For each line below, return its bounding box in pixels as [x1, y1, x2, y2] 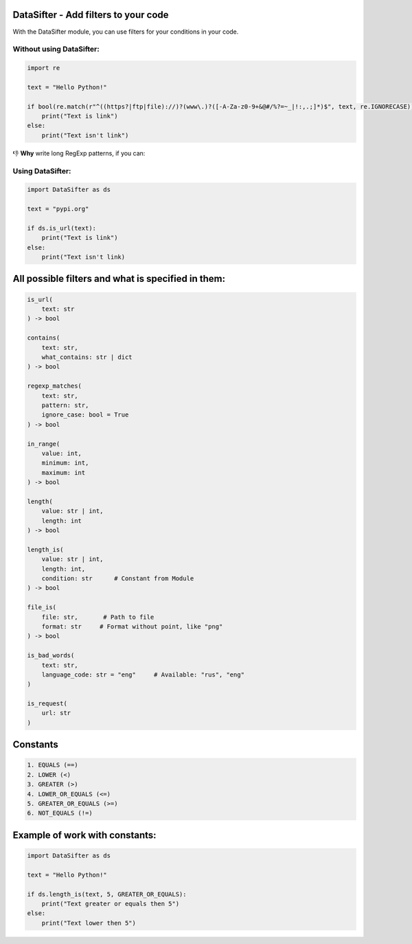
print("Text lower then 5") [41, 919, 137, 927]
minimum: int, [41, 459, 89, 467]
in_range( [27, 440, 60, 448]
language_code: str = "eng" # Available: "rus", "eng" [41, 670, 245, 679]
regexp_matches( [27, 382, 82, 390]
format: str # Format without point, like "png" [41, 622, 223, 630]
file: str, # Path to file [41, 613, 154, 621]
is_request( [27, 700, 68, 707]
